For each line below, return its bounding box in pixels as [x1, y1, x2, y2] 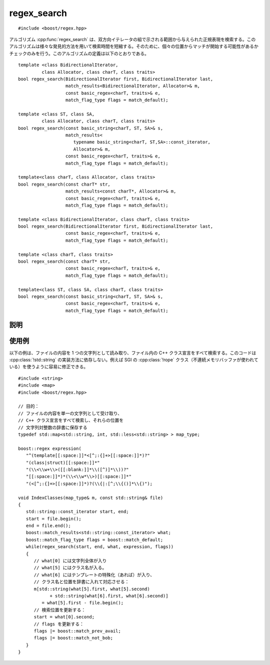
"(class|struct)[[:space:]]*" [25, 459, 100, 465]
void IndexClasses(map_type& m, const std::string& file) [18, 494, 163, 501]
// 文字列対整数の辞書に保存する [18, 424, 87, 430]
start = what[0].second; [33, 614, 95, 620]
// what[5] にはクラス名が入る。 [33, 565, 107, 571]
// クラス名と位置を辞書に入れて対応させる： [33, 579, 129, 585]
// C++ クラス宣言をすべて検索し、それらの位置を [18, 418, 124, 423]
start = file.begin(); [25, 516, 82, 522]
